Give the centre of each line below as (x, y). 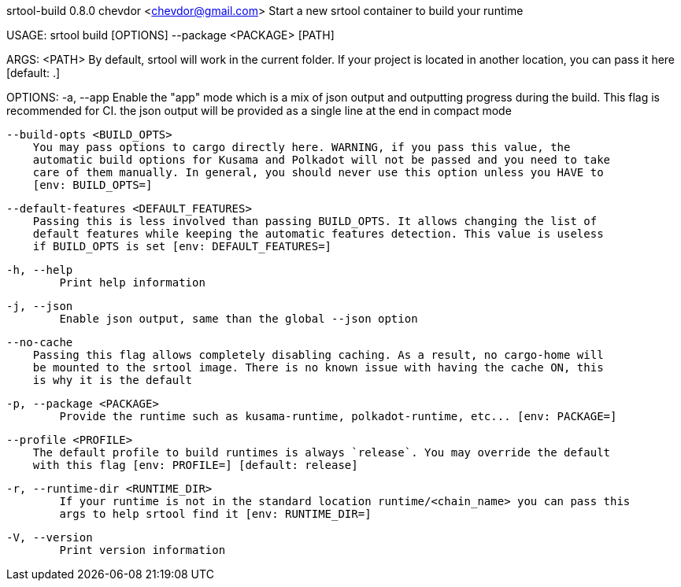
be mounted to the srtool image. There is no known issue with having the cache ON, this (318, 367)
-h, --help (40, 270)
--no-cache (40, 342)
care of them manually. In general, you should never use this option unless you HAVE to (318, 172)
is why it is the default (113, 380)
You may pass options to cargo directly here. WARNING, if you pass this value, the (302, 147)
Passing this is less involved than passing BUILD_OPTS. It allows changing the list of (315, 221)
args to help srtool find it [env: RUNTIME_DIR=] (215, 514)
